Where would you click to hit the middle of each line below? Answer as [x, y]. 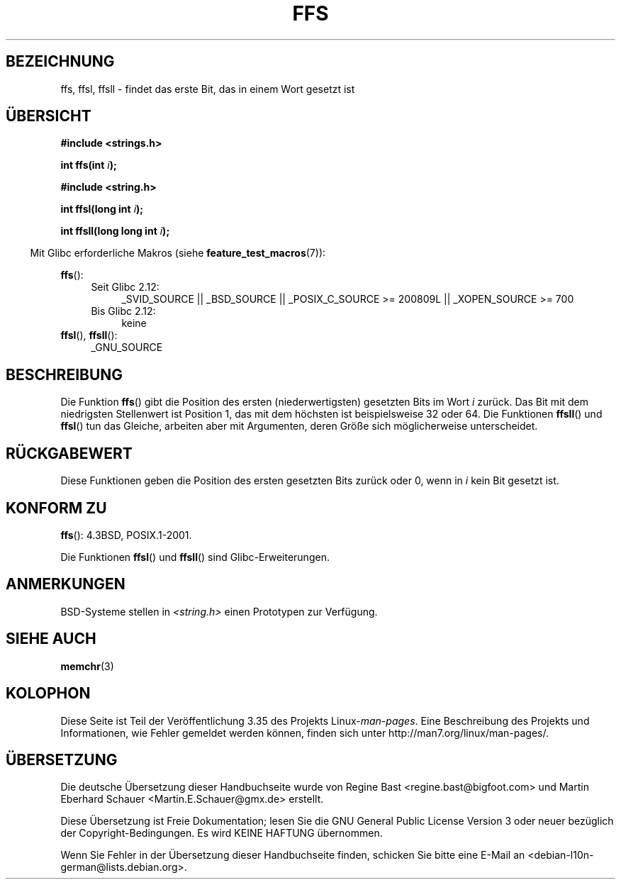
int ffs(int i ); [89, 165]
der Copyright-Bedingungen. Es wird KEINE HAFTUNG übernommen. [222, 833]
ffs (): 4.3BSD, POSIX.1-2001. [126, 535]
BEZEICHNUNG [60, 62]
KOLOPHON [48, 694]
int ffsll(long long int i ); [115, 231]
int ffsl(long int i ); [102, 209]
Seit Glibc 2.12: [125, 287]
